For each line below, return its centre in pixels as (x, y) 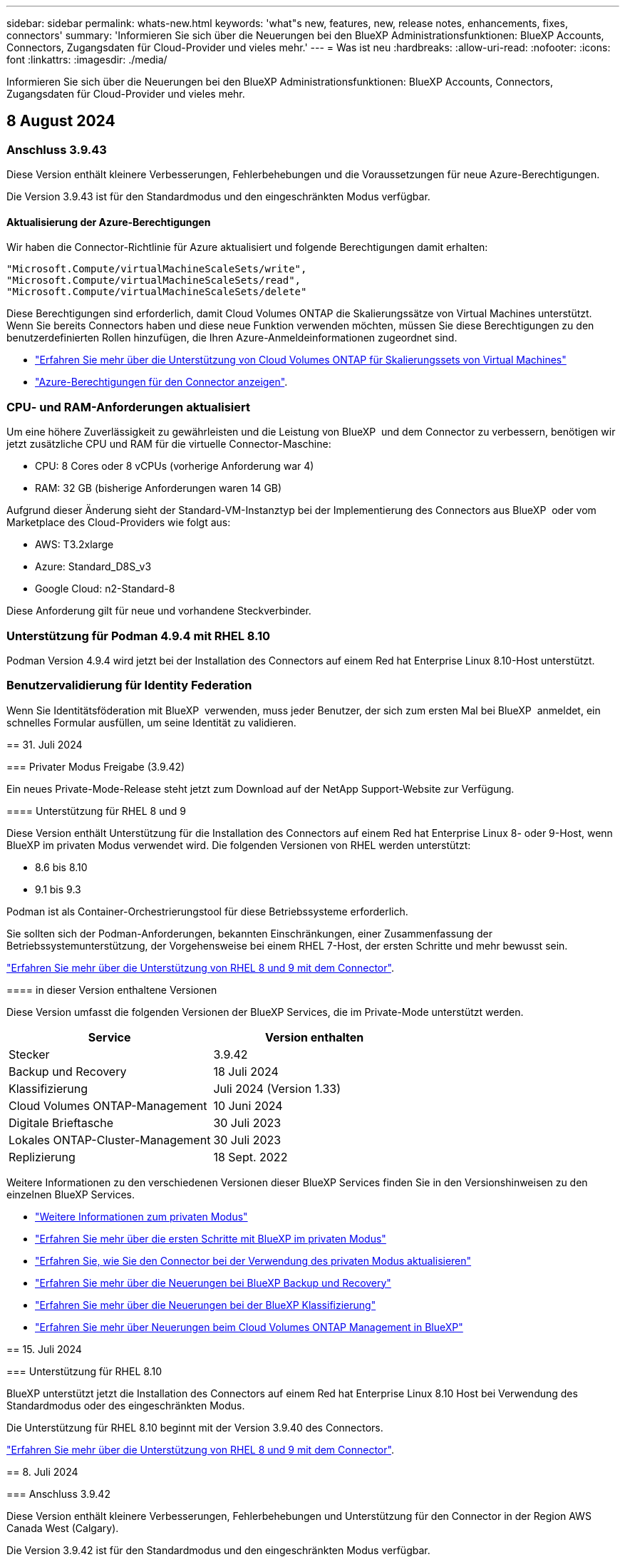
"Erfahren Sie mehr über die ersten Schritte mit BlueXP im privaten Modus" (211, 1238)
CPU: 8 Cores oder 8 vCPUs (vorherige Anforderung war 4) (175, 466)
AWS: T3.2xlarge (74, 545)
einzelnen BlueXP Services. (71, 1194)
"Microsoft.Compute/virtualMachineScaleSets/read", (154, 281)
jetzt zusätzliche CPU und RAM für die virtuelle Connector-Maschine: (169, 444)
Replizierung (42, 1157)
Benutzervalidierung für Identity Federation (129, 685)
